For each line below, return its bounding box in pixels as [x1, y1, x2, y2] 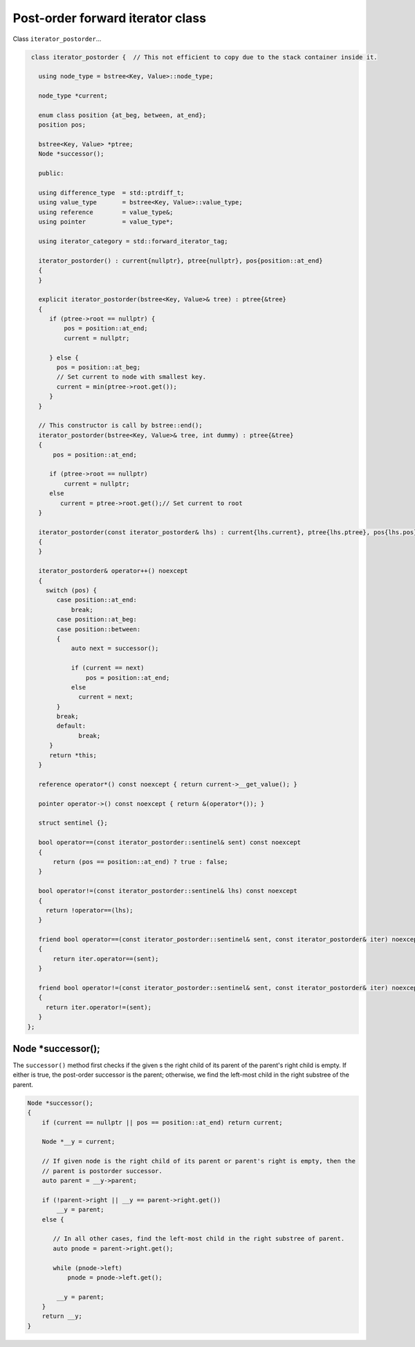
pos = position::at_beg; [56, 364, 141, 371]
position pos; [38, 121, 86, 129]
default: [56, 722, 86, 730]
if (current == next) [71, 664, 145, 672]
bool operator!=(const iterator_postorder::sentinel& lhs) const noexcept [38, 887, 297, 895]
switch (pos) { [45, 586, 97, 595]
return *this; [49, 751, 97, 759]
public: [38, 170, 64, 177]
